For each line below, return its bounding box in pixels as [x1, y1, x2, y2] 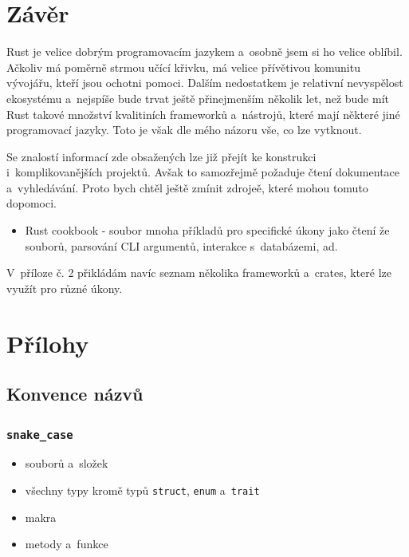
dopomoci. [6, 195, 57, 211]
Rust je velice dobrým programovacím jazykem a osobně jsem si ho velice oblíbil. [6, 43, 403, 60]
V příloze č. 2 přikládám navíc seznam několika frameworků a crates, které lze [6, 264, 391, 281]
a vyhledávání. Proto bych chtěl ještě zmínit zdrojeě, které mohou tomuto [6, 179, 368, 196]
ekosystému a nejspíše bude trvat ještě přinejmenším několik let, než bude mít [6, 89, 390, 106]
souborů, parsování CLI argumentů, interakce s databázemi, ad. [25, 237, 338, 254]
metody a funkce [25, 535, 108, 552]
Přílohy [6, 326, 89, 359]
